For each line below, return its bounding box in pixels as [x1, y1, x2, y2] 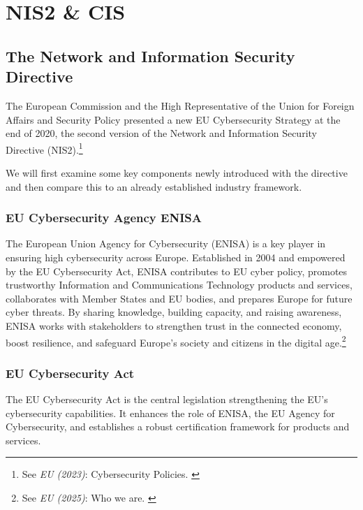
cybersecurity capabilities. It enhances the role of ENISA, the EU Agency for [6, 405, 335, 420]
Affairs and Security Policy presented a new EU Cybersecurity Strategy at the [6, 112, 341, 126]
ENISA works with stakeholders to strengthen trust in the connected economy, [6, 318, 342, 333]
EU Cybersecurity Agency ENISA [6, 209, 202, 226]
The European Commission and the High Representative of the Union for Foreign [6, 98, 355, 112]
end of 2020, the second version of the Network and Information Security [6, 126, 317, 140]
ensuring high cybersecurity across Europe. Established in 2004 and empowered [6, 250, 346, 264]
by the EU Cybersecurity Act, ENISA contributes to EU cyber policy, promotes [6, 263, 348, 278]
